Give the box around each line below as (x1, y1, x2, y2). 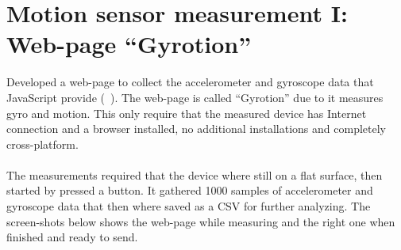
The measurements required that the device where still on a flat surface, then (6, 166, 383, 183)
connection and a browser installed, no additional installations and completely (6, 120, 386, 137)
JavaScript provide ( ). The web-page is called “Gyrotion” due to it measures (6, 89, 384, 105)
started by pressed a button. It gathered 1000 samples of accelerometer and (6, 182, 373, 199)
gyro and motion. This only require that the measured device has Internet (6, 104, 367, 121)
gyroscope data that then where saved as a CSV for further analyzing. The (6, 198, 371, 214)
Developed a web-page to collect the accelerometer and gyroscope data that (6, 74, 374, 90)
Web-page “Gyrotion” (6, 28, 252, 60)
